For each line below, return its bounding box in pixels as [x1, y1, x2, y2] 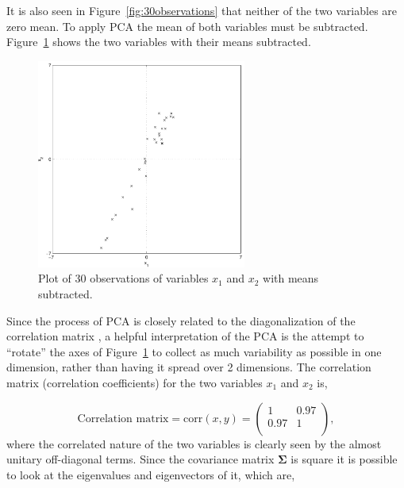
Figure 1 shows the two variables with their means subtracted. [6, 33, 311, 50]
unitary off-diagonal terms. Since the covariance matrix [6, 451, 275, 467]
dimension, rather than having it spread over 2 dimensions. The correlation [6, 359, 371, 375]
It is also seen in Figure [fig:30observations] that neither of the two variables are [6, 2, 398, 18]
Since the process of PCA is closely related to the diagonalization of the [6, 312, 356, 329]
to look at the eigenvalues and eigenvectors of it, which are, [6, 466, 295, 482]
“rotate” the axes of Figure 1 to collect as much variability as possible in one [6, 343, 382, 359]
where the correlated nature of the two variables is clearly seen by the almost [6, 435, 382, 451]
